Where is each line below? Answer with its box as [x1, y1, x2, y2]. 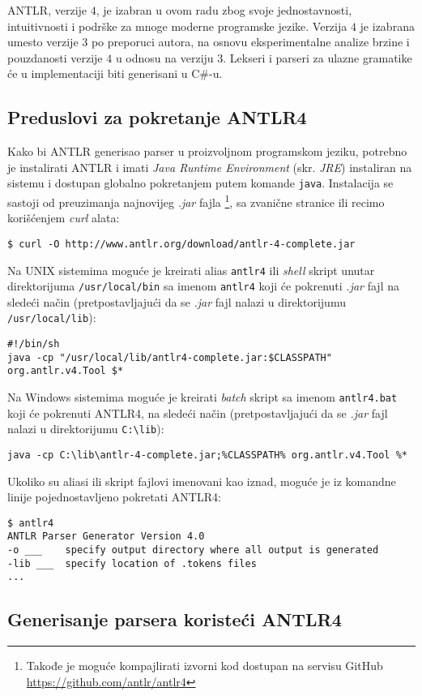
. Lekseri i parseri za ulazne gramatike [223, 49, 412, 66]
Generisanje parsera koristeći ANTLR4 [7, 607, 342, 632]
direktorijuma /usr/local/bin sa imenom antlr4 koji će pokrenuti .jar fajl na [7, 277, 399, 294]
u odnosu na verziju [115, 49, 214, 66]
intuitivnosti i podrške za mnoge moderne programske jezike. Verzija [7, 17, 347, 34]
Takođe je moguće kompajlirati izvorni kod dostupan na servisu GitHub [26, 657, 383, 674]
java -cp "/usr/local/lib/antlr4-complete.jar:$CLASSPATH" [7, 351, 332, 363]
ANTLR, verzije [7, 2, 87, 18]
